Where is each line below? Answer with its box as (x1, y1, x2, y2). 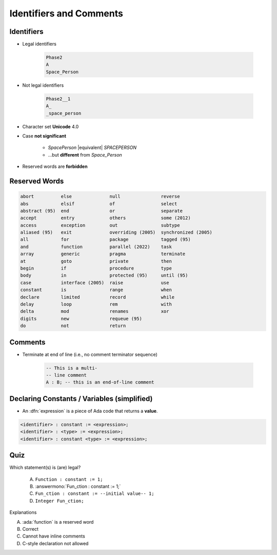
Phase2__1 (46, 95, 71, 102)
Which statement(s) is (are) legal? (9, 465, 81, 471)
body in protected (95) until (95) (20, 273, 188, 278)
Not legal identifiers (22, 82, 64, 88)
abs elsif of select (20, 201, 177, 206)
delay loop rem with (20, 301, 172, 307)
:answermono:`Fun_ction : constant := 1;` (35, 483, 121, 489)
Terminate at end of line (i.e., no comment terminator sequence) (22, 351, 157, 357)
